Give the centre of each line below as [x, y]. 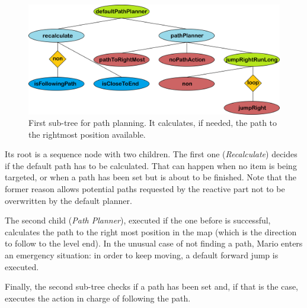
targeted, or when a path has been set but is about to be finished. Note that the [151, 177]
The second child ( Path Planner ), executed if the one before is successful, [138, 220]
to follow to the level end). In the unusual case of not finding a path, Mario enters [154, 243]
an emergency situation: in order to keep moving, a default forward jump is [142, 255]
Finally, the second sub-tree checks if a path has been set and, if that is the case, [152, 286]
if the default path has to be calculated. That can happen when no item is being [151, 165]
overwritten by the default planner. [68, 200]
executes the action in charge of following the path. [98, 298]
